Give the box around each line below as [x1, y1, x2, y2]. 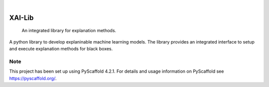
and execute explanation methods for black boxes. [9, 46, 113, 52]
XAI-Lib [9, 13, 34, 22]
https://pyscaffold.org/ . [9, 75, 57, 81]
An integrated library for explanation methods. [21, 28, 117, 34]
